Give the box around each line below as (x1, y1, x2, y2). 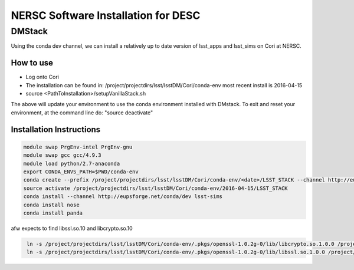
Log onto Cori (25, 74, 59, 81)
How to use (11, 58, 53, 68)
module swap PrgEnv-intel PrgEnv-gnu (23, 143, 133, 150)
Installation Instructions (11, 124, 101, 134)
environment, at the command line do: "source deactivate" (11, 109, 153, 116)
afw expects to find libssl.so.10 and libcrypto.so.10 (11, 225, 133, 232)
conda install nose (23, 201, 80, 208)
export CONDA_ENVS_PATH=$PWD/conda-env (23, 169, 139, 175)
